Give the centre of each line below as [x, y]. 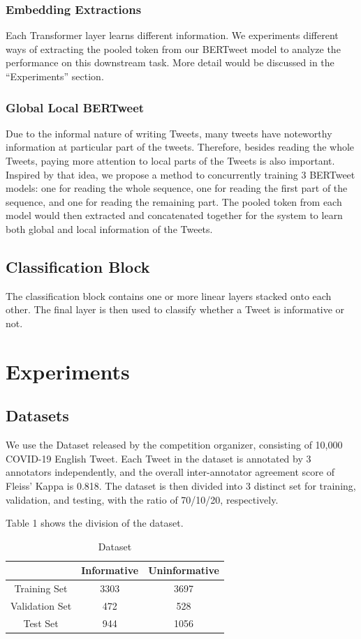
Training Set [41, 588]
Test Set [41, 623]
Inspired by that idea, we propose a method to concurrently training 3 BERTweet [180, 174]
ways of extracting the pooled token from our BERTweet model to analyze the [173, 48]
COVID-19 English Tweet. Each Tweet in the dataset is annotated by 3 [159, 458]
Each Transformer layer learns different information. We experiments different [172, 35]
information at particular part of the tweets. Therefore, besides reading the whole [180, 147]
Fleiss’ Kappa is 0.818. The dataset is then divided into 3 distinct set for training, [181, 485]
